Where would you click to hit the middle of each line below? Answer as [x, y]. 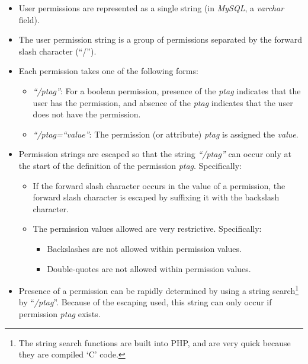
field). [29, 19]
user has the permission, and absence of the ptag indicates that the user [163, 102]
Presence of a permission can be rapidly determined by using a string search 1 [159, 290]
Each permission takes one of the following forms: [108, 71]
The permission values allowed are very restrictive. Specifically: [147, 229]
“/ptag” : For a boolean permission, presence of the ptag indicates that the [167, 90]
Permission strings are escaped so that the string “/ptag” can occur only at [155, 154]
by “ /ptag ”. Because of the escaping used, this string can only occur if [145, 302]
